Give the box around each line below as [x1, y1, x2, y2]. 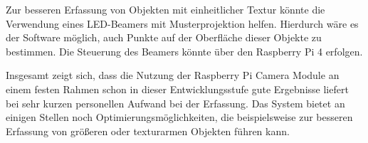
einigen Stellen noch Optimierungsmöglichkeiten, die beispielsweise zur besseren [6, 110, 353, 125]
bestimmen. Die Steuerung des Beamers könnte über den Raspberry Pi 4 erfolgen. [6, 43, 363, 58]
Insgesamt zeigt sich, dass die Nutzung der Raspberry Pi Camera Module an [6, 68, 340, 83]
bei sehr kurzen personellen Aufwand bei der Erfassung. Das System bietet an [6, 95, 345, 110]
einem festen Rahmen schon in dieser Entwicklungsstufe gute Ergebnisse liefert [6, 81, 349, 96]
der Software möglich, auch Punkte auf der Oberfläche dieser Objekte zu [6, 30, 322, 45]
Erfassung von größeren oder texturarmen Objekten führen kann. [6, 123, 290, 138]
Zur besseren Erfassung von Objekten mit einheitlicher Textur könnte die [6, 2, 325, 16]
